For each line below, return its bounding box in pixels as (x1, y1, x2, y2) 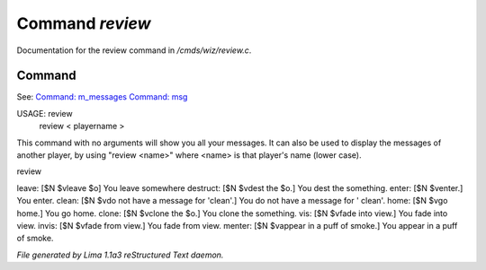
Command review (16, 13, 152, 33)
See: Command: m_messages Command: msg (16, 91, 188, 102)
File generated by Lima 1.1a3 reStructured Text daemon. (16, 249, 224, 260)
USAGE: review (16, 108, 73, 118)
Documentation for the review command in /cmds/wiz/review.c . (16, 45, 252, 56)
